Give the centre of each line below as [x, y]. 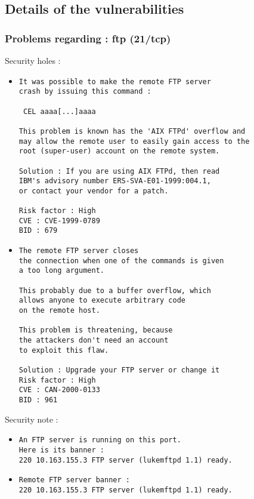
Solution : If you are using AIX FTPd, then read [119, 171]
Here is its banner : [61, 450]
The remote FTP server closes [79, 251]
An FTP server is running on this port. [100, 440]
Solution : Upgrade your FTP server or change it [119, 370]
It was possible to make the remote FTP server [115, 81]
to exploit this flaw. [64, 350]
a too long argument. [61, 271]
